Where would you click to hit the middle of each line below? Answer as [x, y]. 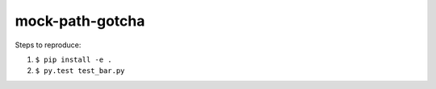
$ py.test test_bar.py [80, 71]
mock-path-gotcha [80, 21]
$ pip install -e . [73, 59]
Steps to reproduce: [48, 45]
